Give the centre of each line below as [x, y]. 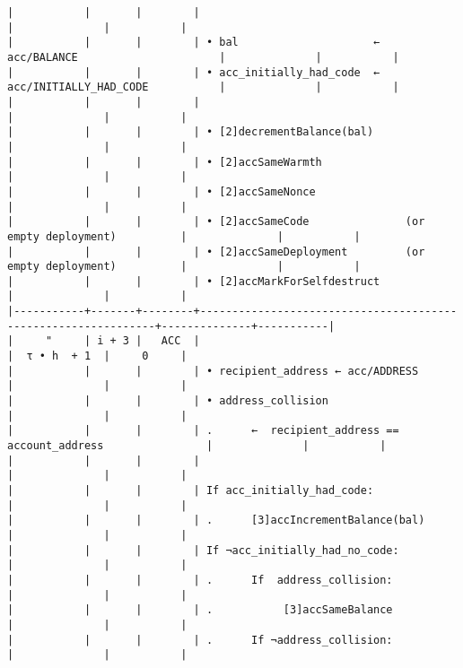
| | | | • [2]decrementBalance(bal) [191, 132]
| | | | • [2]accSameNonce [162, 191]
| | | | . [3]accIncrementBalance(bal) [216, 521]
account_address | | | [197, 446]
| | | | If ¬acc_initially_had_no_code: [203, 550]
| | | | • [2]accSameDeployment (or [216, 252]
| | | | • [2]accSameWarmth [165, 162]
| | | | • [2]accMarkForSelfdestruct [194, 281]
